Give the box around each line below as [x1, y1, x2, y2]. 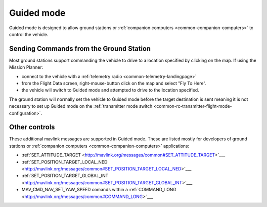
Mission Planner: [9, 64, 44, 70]
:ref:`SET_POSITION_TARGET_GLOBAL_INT [21, 173, 109, 179]
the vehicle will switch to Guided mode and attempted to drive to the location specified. [21, 87, 200, 93]
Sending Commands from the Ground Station [9, 44, 151, 53]
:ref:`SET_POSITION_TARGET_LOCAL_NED [21, 159, 108, 165]
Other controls [9, 123, 55, 131]
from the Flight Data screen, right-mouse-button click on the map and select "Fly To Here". [21, 81, 207, 86]
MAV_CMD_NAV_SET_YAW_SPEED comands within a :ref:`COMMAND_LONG [21, 187, 177, 193]
